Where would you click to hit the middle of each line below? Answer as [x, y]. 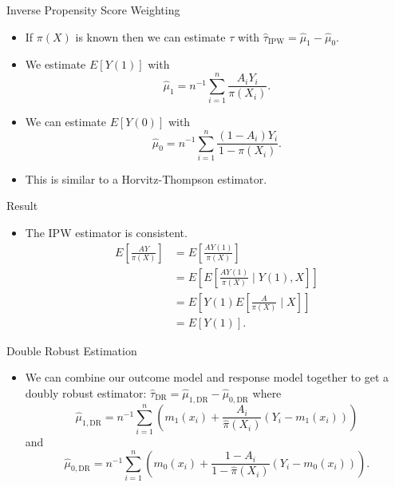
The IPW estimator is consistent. [106, 233]
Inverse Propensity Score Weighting [93, 10]
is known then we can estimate [150, 36]
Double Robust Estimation [72, 350]
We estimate [55, 64]
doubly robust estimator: [86, 392]
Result [22, 206]
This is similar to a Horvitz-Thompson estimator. [146, 178]
